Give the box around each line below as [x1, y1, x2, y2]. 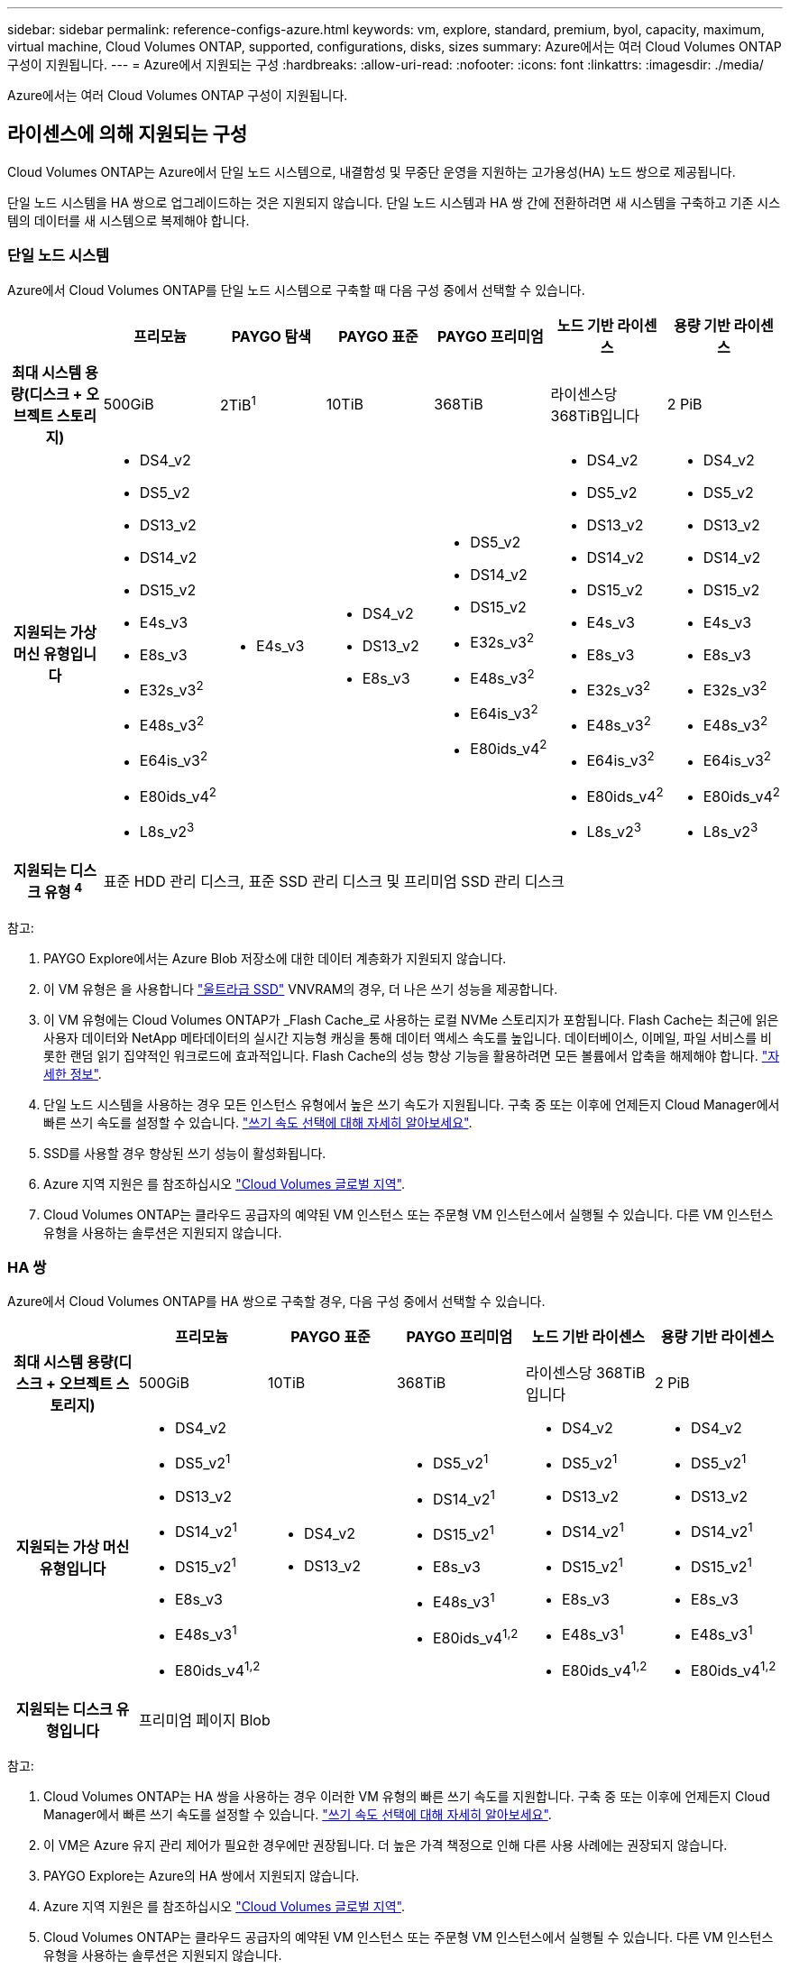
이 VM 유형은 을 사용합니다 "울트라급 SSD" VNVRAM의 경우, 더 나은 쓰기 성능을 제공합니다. [43, 980, 558, 997]
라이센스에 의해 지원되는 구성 [7, 123, 248, 146]
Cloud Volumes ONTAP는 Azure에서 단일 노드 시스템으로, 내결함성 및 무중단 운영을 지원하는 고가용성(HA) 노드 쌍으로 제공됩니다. [7, 163, 736, 179]
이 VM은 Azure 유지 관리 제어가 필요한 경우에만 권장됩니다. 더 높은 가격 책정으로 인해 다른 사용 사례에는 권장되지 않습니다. [43, 1836, 728, 1853]
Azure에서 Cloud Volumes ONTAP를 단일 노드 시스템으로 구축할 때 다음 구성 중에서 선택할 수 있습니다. [7, 281, 585, 298]
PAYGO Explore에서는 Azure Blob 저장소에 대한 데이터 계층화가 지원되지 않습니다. [43, 950, 507, 966]
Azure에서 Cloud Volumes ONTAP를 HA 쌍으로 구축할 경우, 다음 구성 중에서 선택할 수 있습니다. [7, 1293, 546, 1310]
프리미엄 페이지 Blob [138, 1710, 271, 1729]
